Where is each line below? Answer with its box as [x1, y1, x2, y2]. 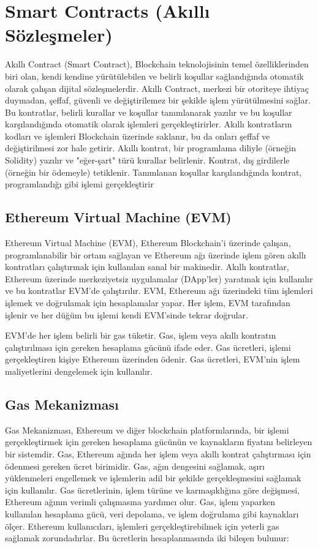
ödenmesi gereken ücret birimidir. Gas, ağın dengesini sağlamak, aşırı [5, 459, 265, 472]
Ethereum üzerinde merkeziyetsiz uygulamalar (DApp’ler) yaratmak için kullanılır [5, 272, 313, 285]
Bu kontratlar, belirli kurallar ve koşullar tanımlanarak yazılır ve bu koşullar [5, 105, 292, 118]
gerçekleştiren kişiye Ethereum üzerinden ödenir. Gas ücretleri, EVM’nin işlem [5, 353, 300, 366]
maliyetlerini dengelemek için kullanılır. [5, 364, 153, 377]
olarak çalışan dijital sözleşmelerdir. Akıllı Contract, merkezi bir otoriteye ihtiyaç [5, 81, 309, 94]
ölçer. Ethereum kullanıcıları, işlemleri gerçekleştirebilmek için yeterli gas [5, 519, 279, 532]
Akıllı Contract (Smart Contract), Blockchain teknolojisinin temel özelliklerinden [5, 58, 309, 70]
